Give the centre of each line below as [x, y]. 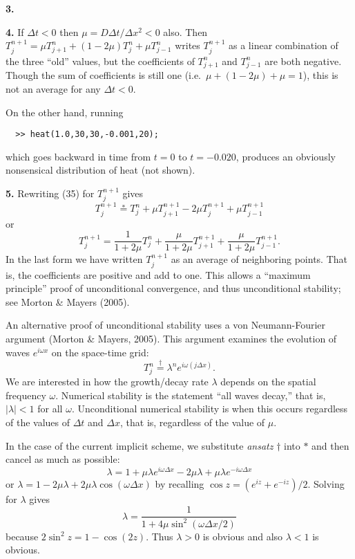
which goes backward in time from [78, 156]
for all [50, 409]
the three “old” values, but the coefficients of [100, 61]
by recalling [180, 483]
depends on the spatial [268, 382]
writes [188, 45]
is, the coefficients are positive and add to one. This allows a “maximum [158, 274]
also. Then [185, 31]
